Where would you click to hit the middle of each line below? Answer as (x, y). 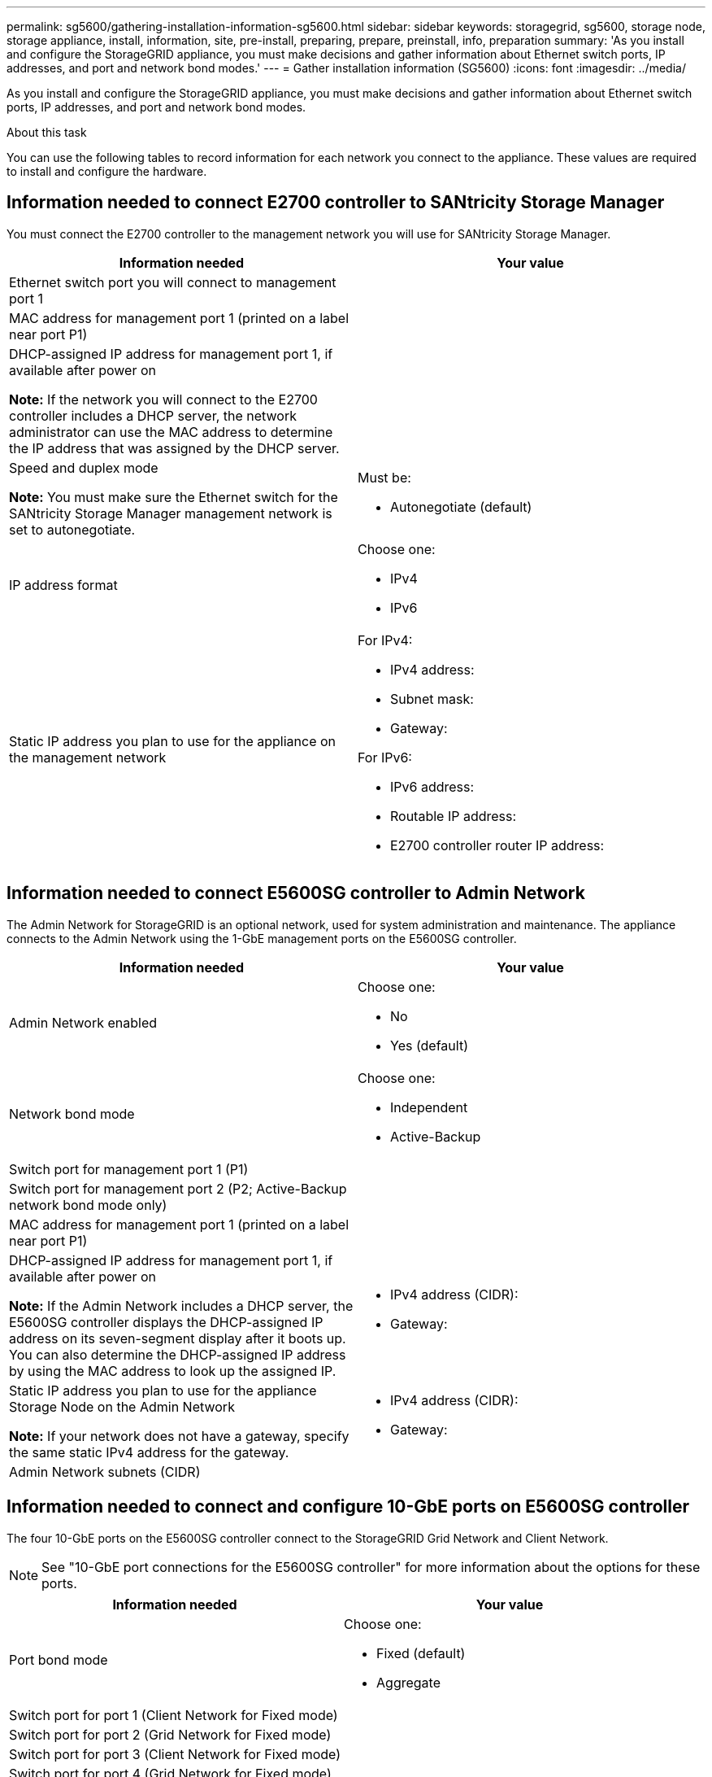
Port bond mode (59, 1659)
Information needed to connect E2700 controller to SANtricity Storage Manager (336, 203)
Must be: (384, 477)
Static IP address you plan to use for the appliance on (173, 741)
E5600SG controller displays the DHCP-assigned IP (166, 1322)
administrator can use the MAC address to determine (171, 432)
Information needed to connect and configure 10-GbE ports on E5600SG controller (348, 1507)
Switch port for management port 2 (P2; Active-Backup (178, 1188)
